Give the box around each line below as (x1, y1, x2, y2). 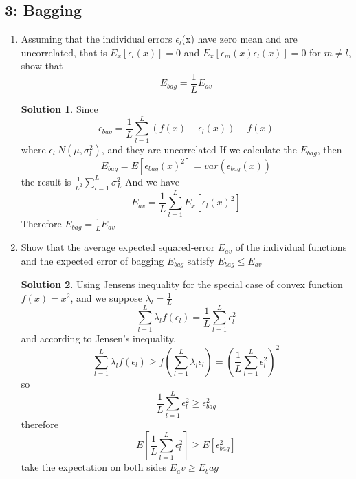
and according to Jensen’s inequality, (21, 331, 176, 345)
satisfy (187, 253, 214, 267)
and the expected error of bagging (21, 253, 164, 267)
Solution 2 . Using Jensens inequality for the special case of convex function (21, 277, 343, 291)
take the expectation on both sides (21, 460, 167, 474)
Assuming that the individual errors (21, 32, 173, 46)
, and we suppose (70, 290, 142, 304)
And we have (125, 174, 179, 188)
